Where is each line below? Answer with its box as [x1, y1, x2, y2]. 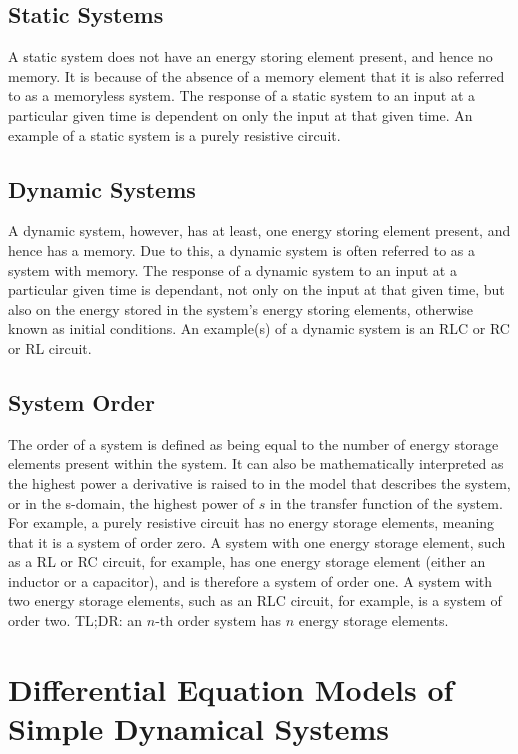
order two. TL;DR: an [8, 610, 143, 631]
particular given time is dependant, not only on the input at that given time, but [8, 279, 505, 300]
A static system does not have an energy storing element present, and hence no [8, 46, 493, 67]
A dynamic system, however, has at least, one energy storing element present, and [8, 220, 511, 241]
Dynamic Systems [8, 173, 196, 204]
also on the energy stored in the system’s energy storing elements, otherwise [8, 298, 474, 319]
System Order [8, 386, 155, 417]
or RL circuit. [8, 337, 92, 358]
